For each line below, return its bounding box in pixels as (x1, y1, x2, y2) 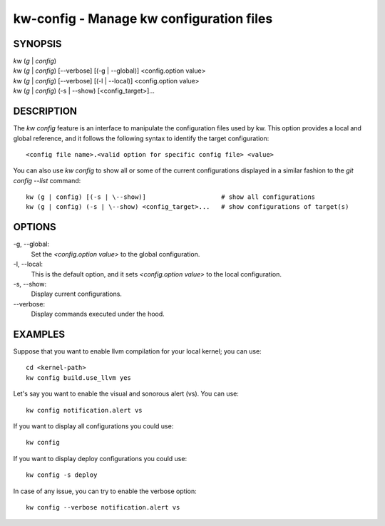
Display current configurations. (31, 289, 123, 299)
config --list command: (13, 176, 81, 185)
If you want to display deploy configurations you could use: (13, 454, 188, 463)
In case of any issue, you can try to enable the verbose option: (13, 487, 197, 495)
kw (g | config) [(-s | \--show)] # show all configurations (26, 193, 316, 201)
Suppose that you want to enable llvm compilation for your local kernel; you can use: (13, 347, 262, 356)
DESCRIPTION (13, 105, 78, 118)
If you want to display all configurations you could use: (13, 421, 174, 430)
